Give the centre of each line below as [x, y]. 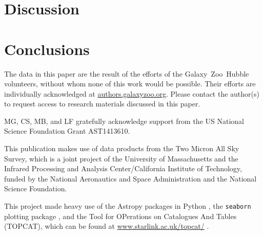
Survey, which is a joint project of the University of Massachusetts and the [121, 158]
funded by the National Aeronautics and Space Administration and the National [130, 178]
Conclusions [47, 49]
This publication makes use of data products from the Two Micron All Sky [122, 148]
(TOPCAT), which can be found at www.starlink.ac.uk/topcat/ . [107, 226]
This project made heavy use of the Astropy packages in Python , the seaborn [128, 206]
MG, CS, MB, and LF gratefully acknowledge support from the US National [124, 121]
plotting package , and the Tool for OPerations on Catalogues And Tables [120, 216]
